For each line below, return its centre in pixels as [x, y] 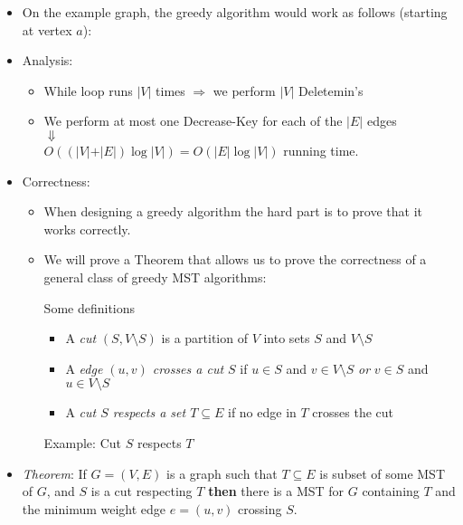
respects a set [149, 412]
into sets [287, 338]
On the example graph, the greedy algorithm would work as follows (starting [235, 12]
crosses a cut [188, 368]
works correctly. [87, 229]
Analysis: [47, 60]
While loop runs [88, 90]
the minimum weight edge [94, 508]
